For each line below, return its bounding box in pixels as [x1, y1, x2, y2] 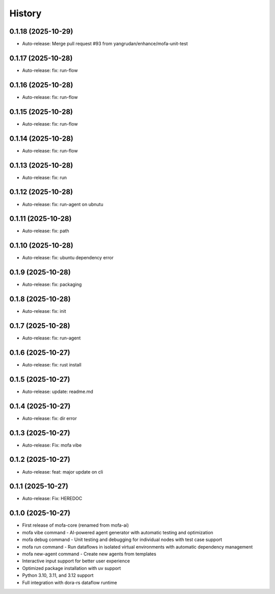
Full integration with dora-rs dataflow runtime [22, 579, 117, 585]
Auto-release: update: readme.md [22, 388, 94, 394]
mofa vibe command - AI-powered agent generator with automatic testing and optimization [22, 529, 213, 535]
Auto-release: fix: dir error [22, 415, 77, 421]
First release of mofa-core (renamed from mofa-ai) [22, 522, 129, 528]
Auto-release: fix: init [22, 308, 66, 314]
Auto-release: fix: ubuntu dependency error [22, 255, 114, 261]
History [9, 8, 42, 19]
